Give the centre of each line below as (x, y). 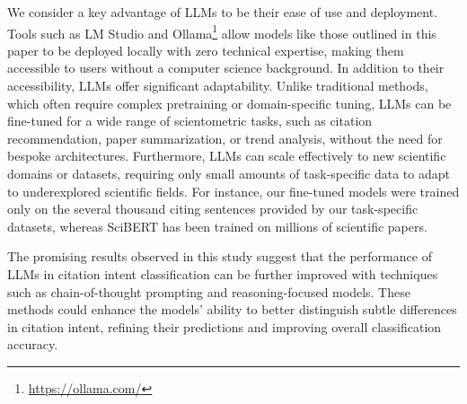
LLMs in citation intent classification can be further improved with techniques (223, 273)
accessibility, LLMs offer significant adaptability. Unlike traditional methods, (218, 86)
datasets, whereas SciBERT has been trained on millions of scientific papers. (217, 226)
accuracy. (33, 344)
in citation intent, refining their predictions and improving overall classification (225, 326)
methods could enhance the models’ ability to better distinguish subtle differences (232, 309)
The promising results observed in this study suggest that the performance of (220, 256)
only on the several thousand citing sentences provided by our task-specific (213, 209)
